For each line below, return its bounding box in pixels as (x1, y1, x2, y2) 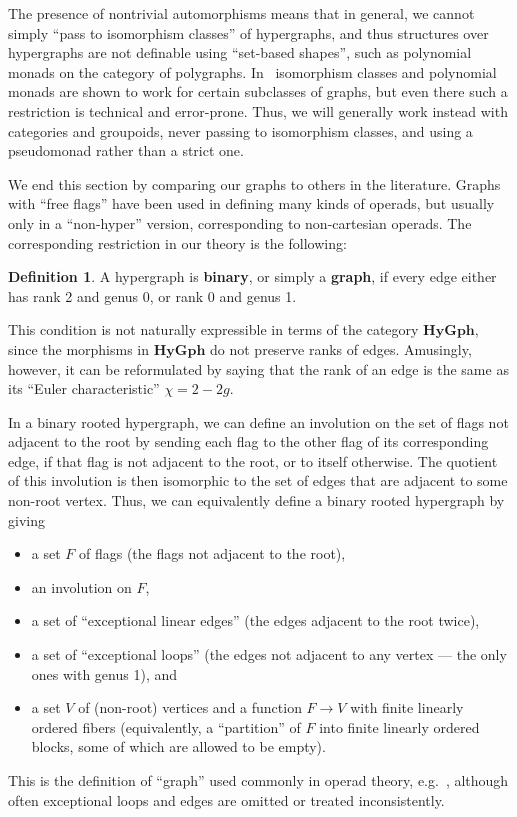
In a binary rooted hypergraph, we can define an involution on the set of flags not (8, 411, 509, 432)
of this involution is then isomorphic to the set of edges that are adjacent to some (8, 470, 508, 491)
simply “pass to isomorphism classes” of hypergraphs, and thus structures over (8, 22, 489, 43)
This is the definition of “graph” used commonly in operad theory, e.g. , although (8, 770, 509, 790)
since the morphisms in (8, 338, 150, 359)
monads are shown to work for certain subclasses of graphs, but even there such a (8, 81, 508, 102)
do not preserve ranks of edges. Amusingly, (210, 338, 472, 359)
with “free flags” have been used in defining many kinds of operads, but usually (8, 193, 495, 214)
